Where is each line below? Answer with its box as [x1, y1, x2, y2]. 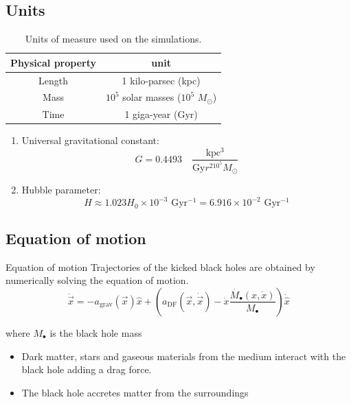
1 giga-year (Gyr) [124, 107, 198, 121]
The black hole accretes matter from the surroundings [21, 385, 249, 399]
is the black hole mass [49, 325, 142, 340]
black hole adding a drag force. [21, 362, 152, 377]
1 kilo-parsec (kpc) [122, 73, 201, 87]
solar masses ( [122, 90, 181, 104]
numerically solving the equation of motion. [5, 273, 189, 287]
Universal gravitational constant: [21, 133, 159, 147]
